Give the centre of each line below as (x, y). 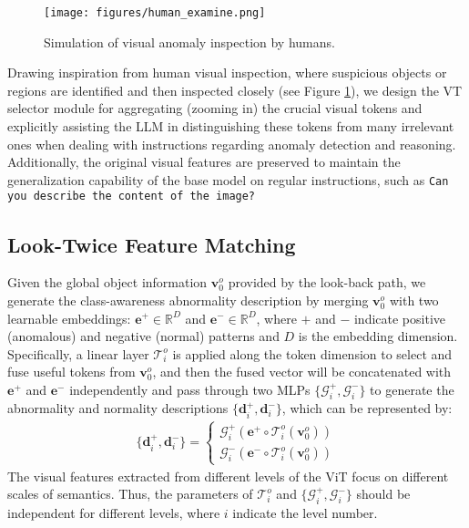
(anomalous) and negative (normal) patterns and (143, 336)
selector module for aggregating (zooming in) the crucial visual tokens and (215, 108)
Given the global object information (107, 282)
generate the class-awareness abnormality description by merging (188, 300)
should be (383, 494)
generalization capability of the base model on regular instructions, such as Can (228, 179)
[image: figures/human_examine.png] (155, 13)
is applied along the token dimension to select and (312, 353)
